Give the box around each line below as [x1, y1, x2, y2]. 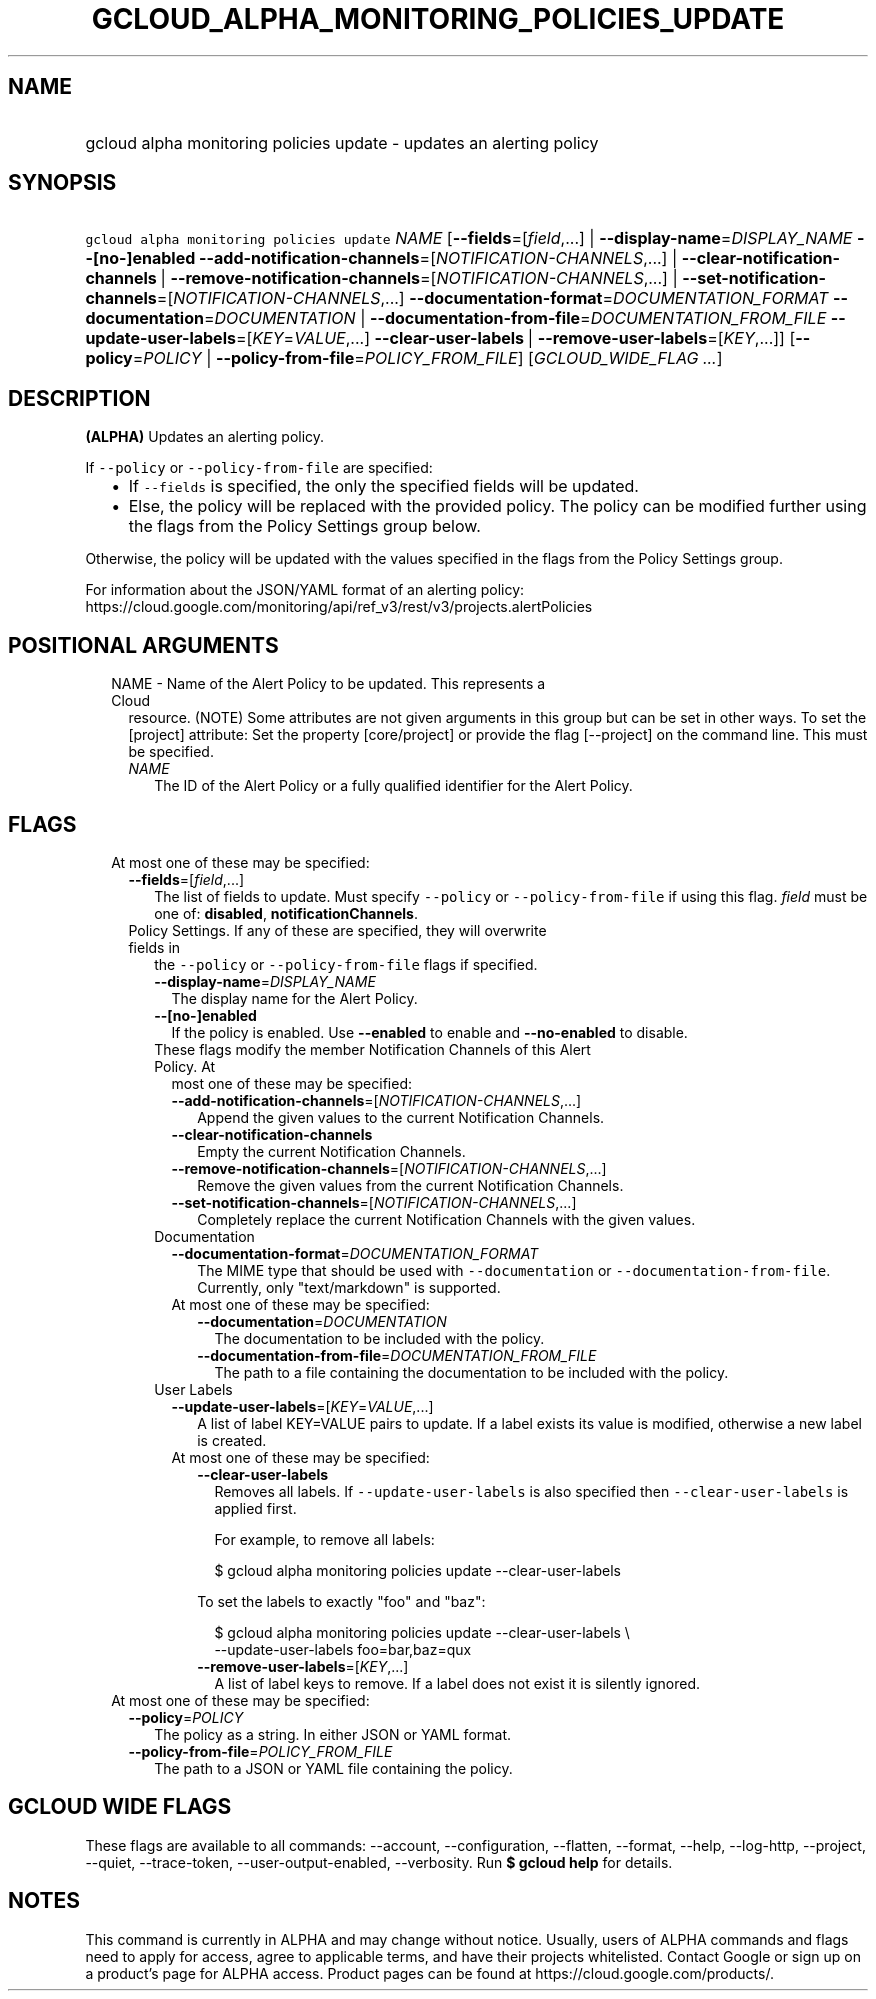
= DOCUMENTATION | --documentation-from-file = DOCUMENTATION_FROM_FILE [203, 308, 827, 329]
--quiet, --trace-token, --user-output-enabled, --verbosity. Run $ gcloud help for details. [85, 1853, 673, 1871]
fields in [128, 938, 181, 956]
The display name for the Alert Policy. [171, 989, 418, 1007]
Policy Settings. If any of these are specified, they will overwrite [128, 921, 547, 939]
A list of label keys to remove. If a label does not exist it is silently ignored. [214, 1674, 700, 1692]
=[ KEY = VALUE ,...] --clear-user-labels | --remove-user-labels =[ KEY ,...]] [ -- [235, 328, 811, 349]
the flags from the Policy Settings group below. [128, 516, 481, 537]
